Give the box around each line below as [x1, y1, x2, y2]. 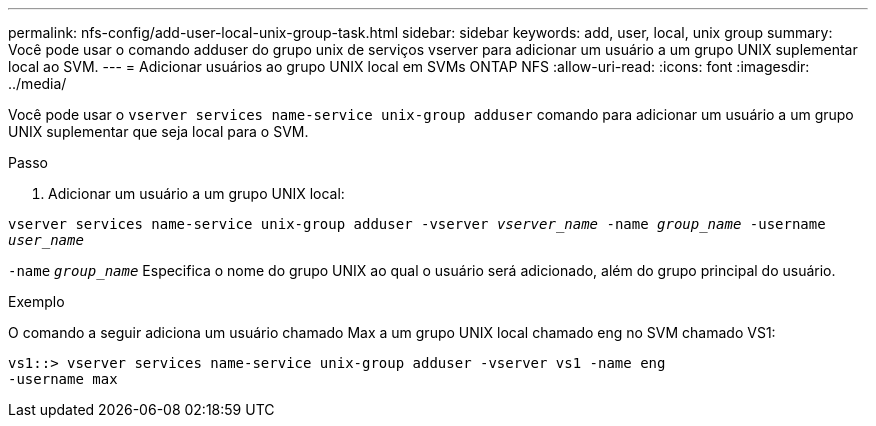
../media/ [8, 75, 67, 92]
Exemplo [8, 293, 65, 310]
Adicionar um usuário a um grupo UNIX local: [48, 185, 345, 202]
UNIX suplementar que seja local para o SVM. [8, 123, 309, 140]
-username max [8, 371, 118, 387]
